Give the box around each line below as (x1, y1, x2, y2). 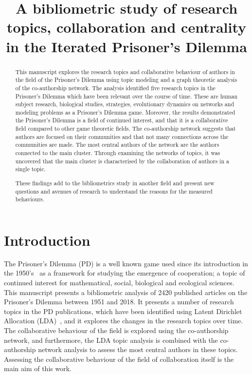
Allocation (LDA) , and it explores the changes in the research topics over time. (4, 316, 243, 326)
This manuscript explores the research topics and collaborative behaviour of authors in (15, 67, 235, 76)
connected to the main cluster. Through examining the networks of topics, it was (15, 149, 220, 157)
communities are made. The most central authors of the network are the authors (15, 140, 219, 149)
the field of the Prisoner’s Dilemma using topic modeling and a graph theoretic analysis (15, 76, 237, 84)
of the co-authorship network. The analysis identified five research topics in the (15, 83, 216, 92)
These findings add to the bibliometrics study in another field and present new (15, 178, 215, 187)
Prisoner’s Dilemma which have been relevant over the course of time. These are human (15, 92, 238, 100)
